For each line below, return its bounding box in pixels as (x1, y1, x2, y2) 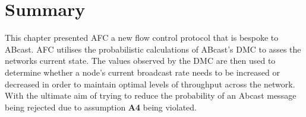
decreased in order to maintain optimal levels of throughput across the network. (5, 77, 295, 90)
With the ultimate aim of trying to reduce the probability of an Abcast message (5, 89, 296, 102)
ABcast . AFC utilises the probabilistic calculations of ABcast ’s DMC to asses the (5, 43, 301, 55)
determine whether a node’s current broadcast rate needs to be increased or (5, 66, 280, 78)
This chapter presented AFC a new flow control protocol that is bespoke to (5, 31, 279, 44)
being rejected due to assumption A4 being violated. (5, 100, 197, 113)
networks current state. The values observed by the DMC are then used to (5, 54, 276, 67)
